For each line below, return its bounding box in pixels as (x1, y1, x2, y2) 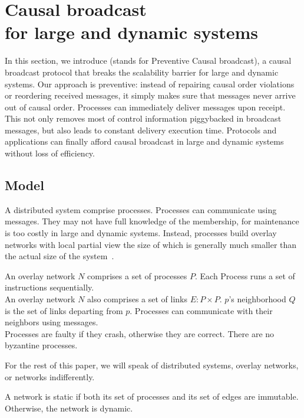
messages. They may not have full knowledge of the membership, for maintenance (5, 215, 299, 227)
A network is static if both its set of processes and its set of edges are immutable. (5, 390, 299, 403)
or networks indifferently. (5, 370, 95, 383)
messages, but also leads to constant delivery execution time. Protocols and (5, 123, 277, 136)
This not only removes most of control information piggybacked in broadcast (5, 112, 282, 125)
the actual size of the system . (5, 250, 114, 262)
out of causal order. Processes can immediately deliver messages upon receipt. (5, 100, 286, 113)
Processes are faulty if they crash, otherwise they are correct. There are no (5, 327, 275, 339)
